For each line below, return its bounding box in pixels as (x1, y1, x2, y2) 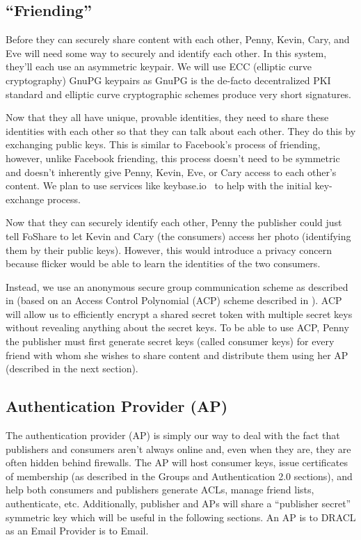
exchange (6, 191, 45, 206)
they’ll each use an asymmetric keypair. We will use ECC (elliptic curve (6, 59, 312, 74)
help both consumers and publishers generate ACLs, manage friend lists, (6, 482, 314, 497)
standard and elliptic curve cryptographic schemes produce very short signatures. (6, 86, 352, 101)
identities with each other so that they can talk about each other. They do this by (6, 123, 356, 138)
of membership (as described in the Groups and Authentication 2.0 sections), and (6, 468, 353, 483)
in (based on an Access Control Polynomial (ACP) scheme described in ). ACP (6, 293, 342, 308)
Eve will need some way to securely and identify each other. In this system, (6, 45, 327, 60)
